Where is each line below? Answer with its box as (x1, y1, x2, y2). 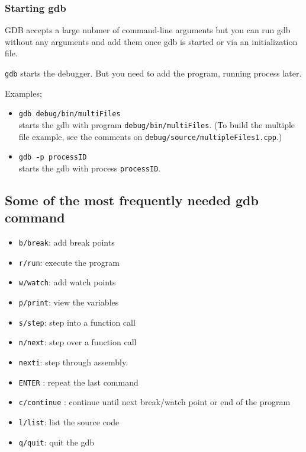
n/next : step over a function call (18, 336, 137, 348)
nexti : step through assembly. (18, 356, 128, 368)
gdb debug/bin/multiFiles (18, 110, 121, 119)
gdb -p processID (18, 153, 87, 162)
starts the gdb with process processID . (18, 161, 161, 174)
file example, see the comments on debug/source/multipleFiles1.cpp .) (18, 130, 282, 142)
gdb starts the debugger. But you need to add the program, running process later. (5, 67, 302, 79)
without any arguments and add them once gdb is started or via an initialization (5, 35, 298, 47)
